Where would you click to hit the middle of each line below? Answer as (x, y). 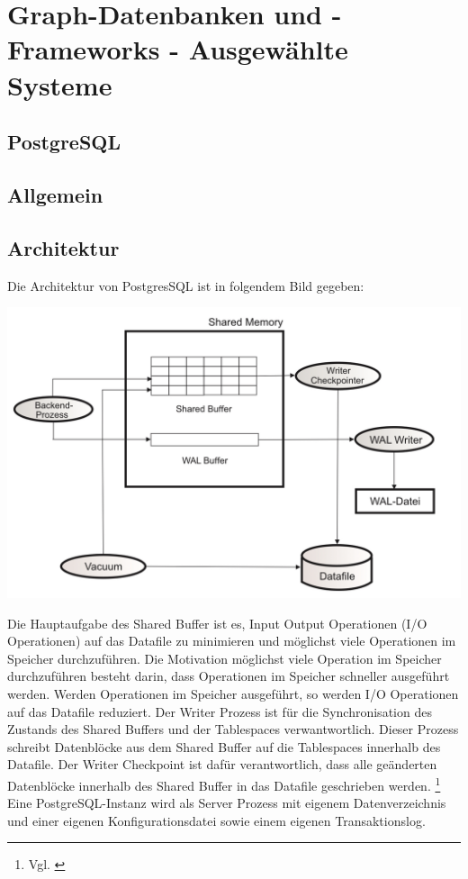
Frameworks (84, 49)
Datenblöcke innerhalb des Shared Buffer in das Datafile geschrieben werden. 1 (224, 784)
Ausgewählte (268, 49)
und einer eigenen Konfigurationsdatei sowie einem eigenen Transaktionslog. (216, 820)
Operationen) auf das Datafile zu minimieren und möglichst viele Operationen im (232, 641)
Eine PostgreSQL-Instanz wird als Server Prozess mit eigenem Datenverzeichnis (227, 803)
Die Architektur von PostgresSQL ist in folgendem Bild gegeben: (186, 285)
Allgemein (55, 194)
